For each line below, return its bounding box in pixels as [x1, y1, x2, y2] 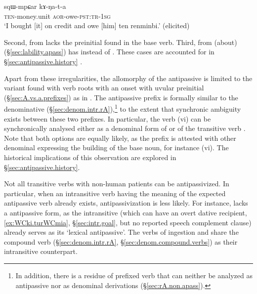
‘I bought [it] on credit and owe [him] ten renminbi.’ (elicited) [4, 20, 190, 31]
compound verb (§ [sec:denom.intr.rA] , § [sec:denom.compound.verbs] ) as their [4, 236, 238, 247]
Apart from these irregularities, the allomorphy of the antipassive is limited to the [4, 73, 253, 83]
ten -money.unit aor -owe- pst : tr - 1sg [4, 10, 111, 21]
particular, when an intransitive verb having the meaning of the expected [4, 188, 226, 198]
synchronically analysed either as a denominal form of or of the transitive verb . [4, 123, 246, 133]
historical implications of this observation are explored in [4, 152, 176, 162]
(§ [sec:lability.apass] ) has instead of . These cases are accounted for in [4, 46, 214, 57]
